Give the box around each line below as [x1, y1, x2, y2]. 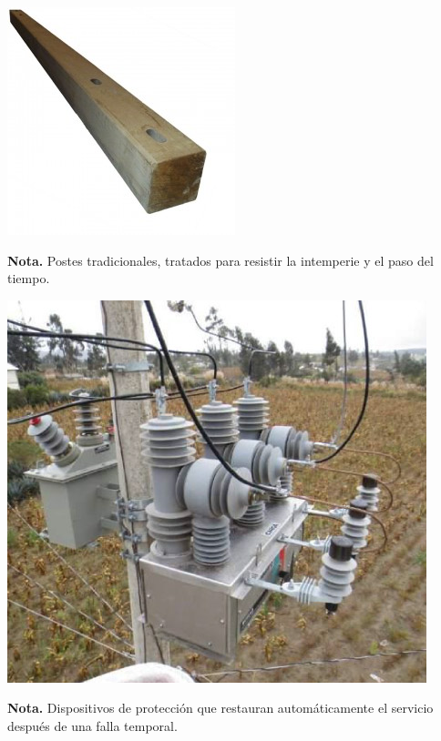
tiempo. [7, 269, 50, 288]
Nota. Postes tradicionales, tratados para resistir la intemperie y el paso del [7, 250, 434, 269]
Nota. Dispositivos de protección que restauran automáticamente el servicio [7, 698, 434, 717]
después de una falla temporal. [7, 716, 178, 735]
